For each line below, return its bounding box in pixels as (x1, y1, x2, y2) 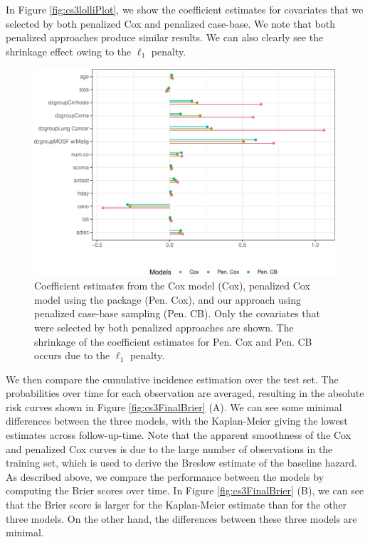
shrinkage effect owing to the (6, 43, 132, 58)
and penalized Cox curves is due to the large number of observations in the (6, 441, 333, 456)
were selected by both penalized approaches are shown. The (34, 319, 294, 334)
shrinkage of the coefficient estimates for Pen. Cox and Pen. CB (34, 334, 312, 349)
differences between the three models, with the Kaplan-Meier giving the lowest (6, 413, 348, 428)
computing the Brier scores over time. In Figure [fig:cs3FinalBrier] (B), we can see (6, 483, 364, 498)
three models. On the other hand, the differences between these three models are (6, 511, 357, 526)
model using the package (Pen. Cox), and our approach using (34, 292, 301, 307)
